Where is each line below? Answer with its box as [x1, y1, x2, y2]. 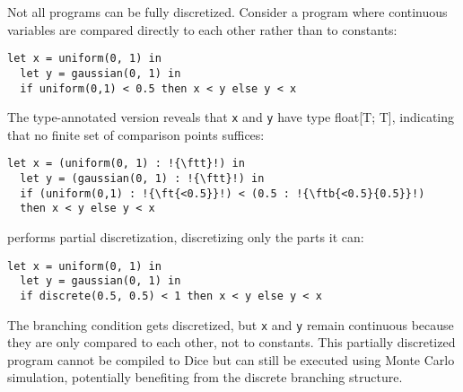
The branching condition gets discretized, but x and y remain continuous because [7, 315, 454, 334]
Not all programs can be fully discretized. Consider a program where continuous [7, 3, 448, 21]
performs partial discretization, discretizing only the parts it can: [7, 228, 364, 247]
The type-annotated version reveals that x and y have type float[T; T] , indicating [7, 108, 455, 126]
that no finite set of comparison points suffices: [7, 125, 265, 144]
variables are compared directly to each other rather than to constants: [7, 20, 397, 39]
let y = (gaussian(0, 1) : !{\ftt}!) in [20, 172, 265, 186]
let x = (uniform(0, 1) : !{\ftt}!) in [7, 157, 245, 170]
